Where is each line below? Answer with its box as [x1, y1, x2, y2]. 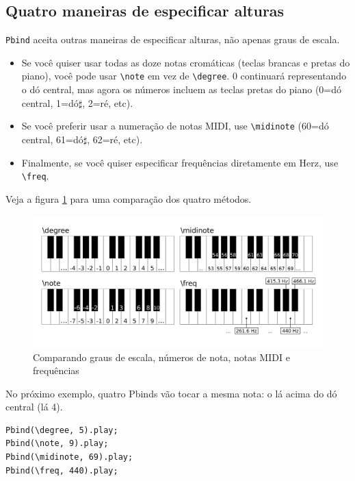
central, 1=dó [21, 95, 79, 110]
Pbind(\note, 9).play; [5, 439, 109, 449]
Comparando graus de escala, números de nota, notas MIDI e [33, 349, 290, 364]
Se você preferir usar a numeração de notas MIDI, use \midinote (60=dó [21, 119, 329, 133]
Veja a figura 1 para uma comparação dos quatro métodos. [5, 191, 252, 206]
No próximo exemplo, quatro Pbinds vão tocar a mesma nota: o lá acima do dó [5, 386, 337, 400]
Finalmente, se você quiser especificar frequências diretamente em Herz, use [21, 155, 339, 169]
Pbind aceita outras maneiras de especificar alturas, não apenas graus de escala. [5, 32, 340, 47]
